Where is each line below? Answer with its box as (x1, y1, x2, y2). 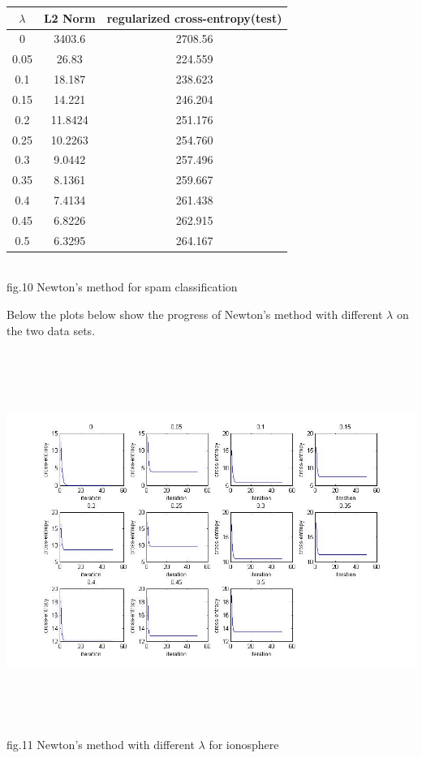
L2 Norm (43, 9, 96, 26)
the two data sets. (6, 321, 96, 338)
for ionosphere (209, 736, 279, 753)
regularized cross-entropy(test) (106, 9, 282, 26)
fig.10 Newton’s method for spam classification (6, 278, 238, 295)
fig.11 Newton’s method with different (6, 736, 195, 753)
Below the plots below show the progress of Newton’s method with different (6, 306, 383, 323)
